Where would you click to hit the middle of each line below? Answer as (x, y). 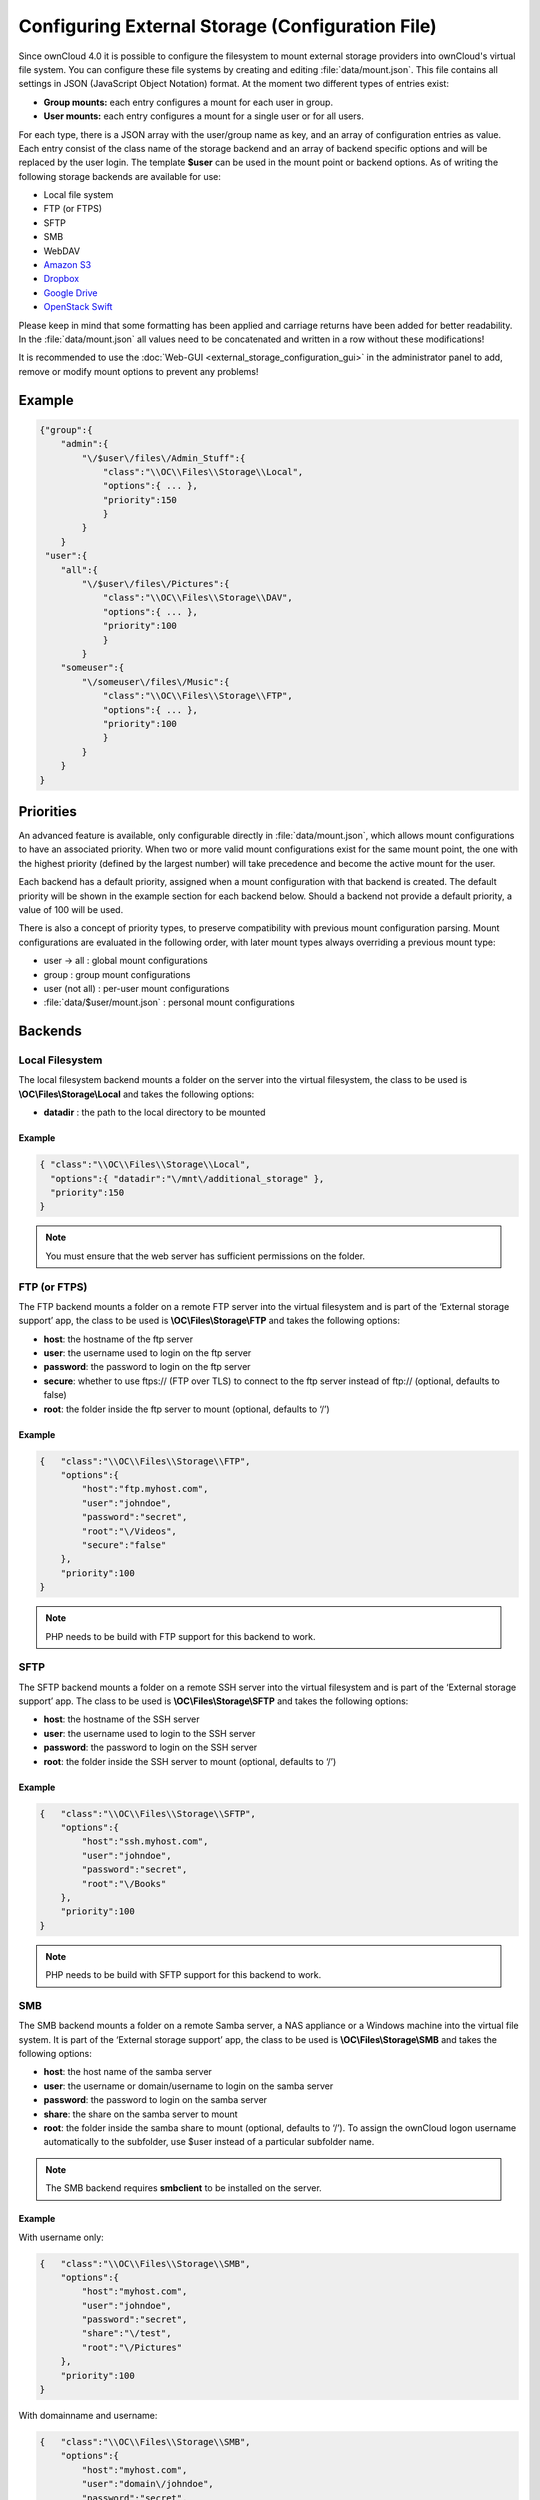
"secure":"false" (124, 1544)
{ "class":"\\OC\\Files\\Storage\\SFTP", (148, 1813)
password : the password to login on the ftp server (147, 1367)
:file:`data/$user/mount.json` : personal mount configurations (169, 1002)
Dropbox (61, 279)
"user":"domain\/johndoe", (147, 2484)
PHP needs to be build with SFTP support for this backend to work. (183, 1975)
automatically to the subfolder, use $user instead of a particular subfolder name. (209, 2142)
